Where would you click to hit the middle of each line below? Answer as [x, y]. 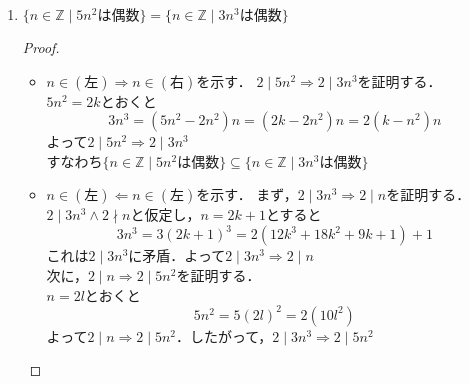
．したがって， [224, 335]
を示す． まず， [247, 194]
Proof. [41, 47]
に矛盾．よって [177, 255]
